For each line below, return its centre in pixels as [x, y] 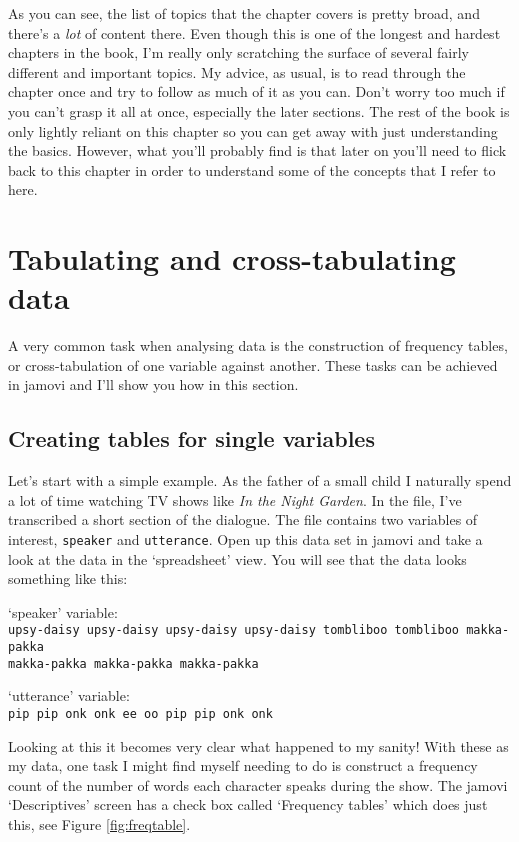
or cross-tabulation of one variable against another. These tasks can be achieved [253, 364]
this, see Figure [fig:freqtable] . [99, 824]
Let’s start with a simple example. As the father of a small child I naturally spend [260, 480]
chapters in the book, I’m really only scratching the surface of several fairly [238, 52]
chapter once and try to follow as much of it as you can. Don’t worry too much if [256, 91]
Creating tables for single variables [191, 438]
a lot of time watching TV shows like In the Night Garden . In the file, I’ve [235, 499]
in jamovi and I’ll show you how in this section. [153, 384]
